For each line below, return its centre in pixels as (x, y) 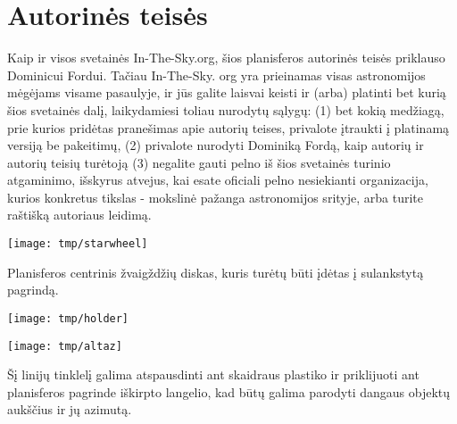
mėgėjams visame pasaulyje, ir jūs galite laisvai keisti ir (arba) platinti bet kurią (227, 92)
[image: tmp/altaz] (65, 346)
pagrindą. (33, 290)
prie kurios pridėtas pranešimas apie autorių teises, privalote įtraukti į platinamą (228, 127)
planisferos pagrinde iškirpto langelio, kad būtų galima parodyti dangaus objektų (229, 391)
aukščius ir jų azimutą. (70, 409)
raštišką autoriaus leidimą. (79, 215)
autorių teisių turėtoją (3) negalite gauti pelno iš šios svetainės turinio (199, 162)
